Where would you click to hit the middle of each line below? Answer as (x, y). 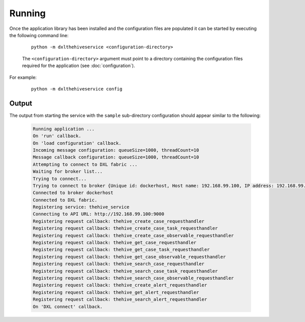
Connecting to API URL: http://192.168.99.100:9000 (99, 214)
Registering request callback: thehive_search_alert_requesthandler (120, 299)
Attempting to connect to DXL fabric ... (85, 164)
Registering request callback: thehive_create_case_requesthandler (119, 221)
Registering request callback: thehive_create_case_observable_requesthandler (133, 235)
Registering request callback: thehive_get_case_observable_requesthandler (129, 257)
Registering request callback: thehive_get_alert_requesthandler (116, 292)
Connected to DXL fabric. (65, 200)
